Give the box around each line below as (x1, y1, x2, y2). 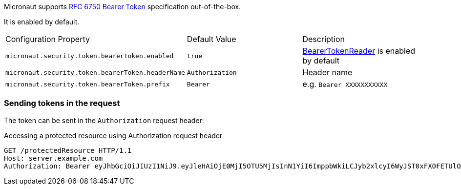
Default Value (187, 34, 236, 44)
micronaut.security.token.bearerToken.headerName (5, 68, 185, 76)
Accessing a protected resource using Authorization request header (4, 131, 223, 140)
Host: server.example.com (4, 154, 103, 162)
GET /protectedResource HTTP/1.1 (4, 146, 132, 154)
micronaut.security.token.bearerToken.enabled (5, 52, 174, 60)
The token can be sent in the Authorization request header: (4, 116, 204, 125)
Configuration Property (5, 34, 90, 44)
